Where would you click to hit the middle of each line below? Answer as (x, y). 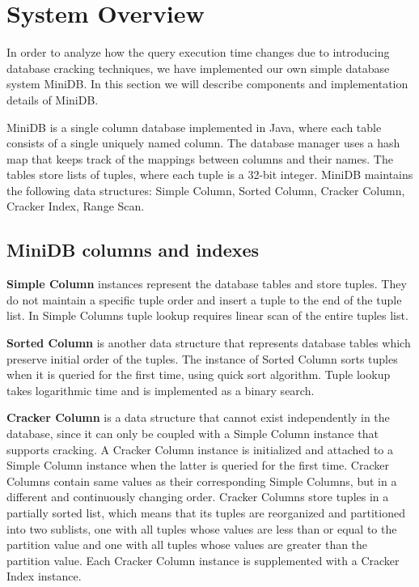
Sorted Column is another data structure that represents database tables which (209, 343)
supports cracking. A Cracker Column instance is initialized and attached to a (200, 449)
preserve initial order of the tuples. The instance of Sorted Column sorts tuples (202, 358)
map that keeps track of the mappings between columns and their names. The (200, 158)
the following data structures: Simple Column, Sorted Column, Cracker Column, (206, 190)
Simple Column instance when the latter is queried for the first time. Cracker (198, 465)
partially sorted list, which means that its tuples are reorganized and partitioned (206, 512)
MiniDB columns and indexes (133, 250)
